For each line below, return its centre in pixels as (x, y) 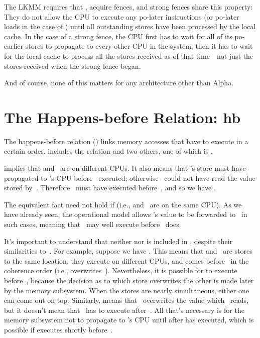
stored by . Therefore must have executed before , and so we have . (110, 188)
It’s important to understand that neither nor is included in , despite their (118, 241)
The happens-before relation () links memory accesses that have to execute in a (126, 141)
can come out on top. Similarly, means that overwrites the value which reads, (126, 300)
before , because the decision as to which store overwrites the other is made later (129, 280)
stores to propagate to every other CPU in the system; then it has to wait (139, 46)
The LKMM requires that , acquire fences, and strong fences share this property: (128, 7)
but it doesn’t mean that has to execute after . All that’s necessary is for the (124, 310)
